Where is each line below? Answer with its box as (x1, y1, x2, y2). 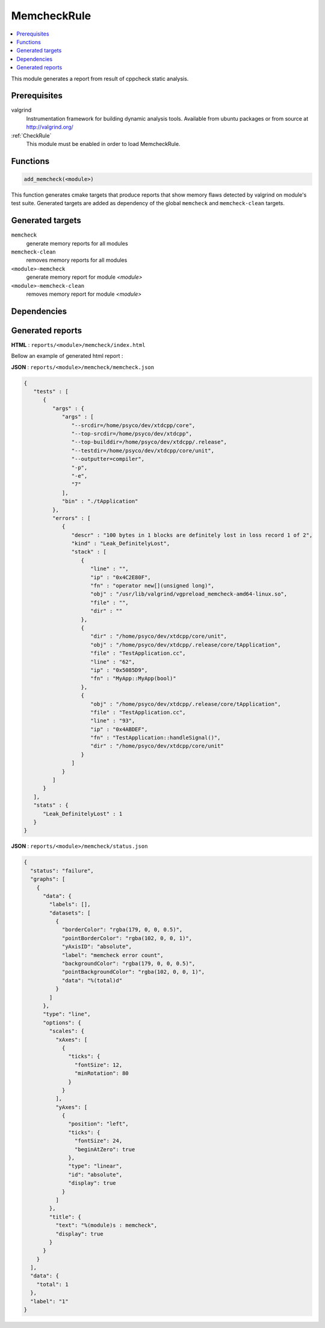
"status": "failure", (30, 867, 94, 874)
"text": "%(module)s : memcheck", (55, 1222, 158, 1229)
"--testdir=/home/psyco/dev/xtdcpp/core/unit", (71, 447, 215, 454)
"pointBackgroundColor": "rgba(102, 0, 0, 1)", (61, 968, 205, 976)
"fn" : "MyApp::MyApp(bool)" (90, 675, 177, 682)
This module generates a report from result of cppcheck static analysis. (11, 75, 189, 82)
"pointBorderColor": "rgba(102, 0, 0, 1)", (61, 935, 193, 941)
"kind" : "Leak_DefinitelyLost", (71, 540, 170, 547)
